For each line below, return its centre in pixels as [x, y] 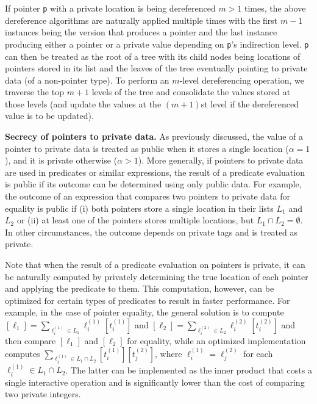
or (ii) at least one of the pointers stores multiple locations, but [135, 220]
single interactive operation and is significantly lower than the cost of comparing [155, 382]
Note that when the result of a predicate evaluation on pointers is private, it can [155, 264]
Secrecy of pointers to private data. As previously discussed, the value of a [154, 136]
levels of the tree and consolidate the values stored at [191, 92]
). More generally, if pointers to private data [221, 160]
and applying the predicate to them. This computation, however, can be [140, 288]
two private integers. [43, 394]
